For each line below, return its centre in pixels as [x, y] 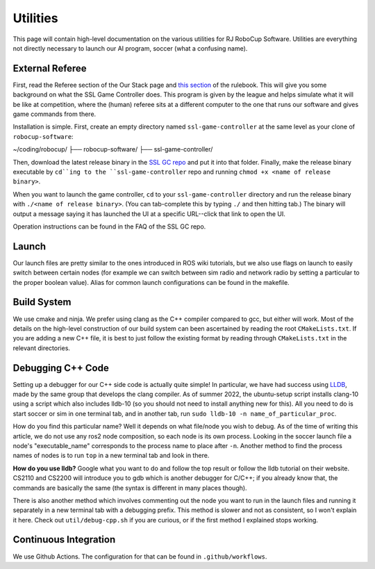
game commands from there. [55, 114]
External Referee [50, 68]
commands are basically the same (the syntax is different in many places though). [130, 488]
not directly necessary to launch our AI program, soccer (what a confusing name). [130, 48]
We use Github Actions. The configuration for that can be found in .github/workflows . [140, 556]
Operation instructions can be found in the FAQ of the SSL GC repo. [109, 226]
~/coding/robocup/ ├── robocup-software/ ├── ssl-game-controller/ [113, 149]
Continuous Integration [64, 539]
